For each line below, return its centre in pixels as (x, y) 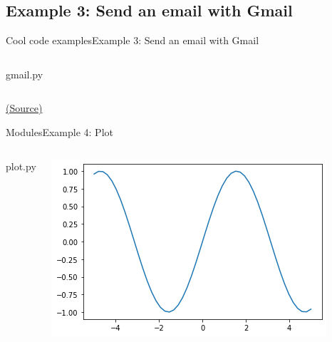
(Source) (24, 108)
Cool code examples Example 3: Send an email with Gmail (133, 40)
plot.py (21, 166)
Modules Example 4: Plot (59, 131)
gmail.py (25, 74)
